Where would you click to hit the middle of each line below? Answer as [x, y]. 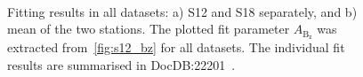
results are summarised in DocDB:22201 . [121, 64]
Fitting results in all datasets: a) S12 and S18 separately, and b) [182, 11]
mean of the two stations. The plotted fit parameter [149, 29]
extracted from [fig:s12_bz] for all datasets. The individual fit [176, 47]
